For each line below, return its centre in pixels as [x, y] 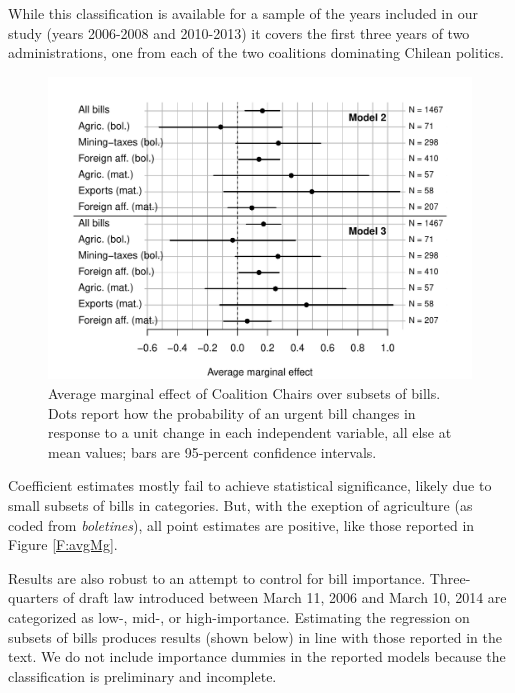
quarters [33, 597]
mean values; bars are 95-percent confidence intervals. [212, 451]
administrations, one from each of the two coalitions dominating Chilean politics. [256, 52]
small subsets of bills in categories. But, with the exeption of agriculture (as [240, 505]
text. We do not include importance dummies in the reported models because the [257, 656]
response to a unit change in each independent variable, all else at [250, 432]
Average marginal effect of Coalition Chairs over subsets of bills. [244, 393]
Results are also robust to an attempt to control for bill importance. [217, 577]
